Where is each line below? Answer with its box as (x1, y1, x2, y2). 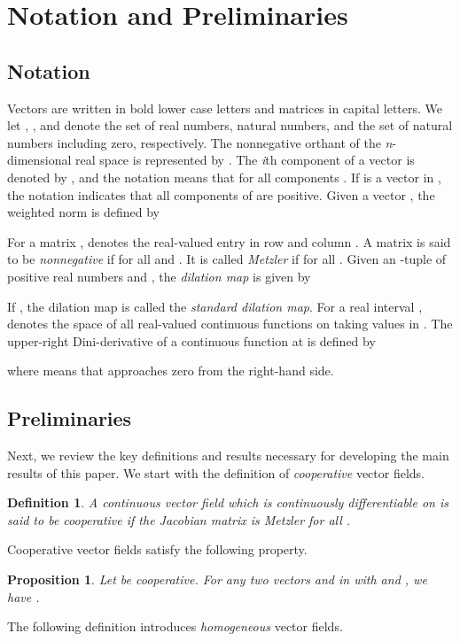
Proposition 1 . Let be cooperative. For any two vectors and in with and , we (7, 570, 427, 589)
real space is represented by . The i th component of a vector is (75, 151, 415, 169)
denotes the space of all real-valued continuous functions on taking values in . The (7, 314, 453, 333)
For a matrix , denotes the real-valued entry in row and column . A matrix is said (7, 232, 451, 251)
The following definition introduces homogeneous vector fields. (7, 617, 343, 636)
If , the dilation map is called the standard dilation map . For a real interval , (7, 297, 423, 315)
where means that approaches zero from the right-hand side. (7, 361, 334, 380)
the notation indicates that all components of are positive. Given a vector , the (7, 185, 435, 204)
